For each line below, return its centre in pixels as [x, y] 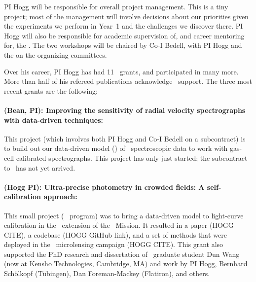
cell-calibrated [25, 158]
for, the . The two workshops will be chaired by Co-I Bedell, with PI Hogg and [123, 45]
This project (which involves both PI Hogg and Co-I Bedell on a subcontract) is [125, 138]
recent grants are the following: [51, 90]
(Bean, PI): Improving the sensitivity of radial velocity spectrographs [125, 110]
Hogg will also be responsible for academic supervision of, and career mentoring [124, 35]
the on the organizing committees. [55, 54]
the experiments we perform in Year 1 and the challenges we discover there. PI [124, 26]
